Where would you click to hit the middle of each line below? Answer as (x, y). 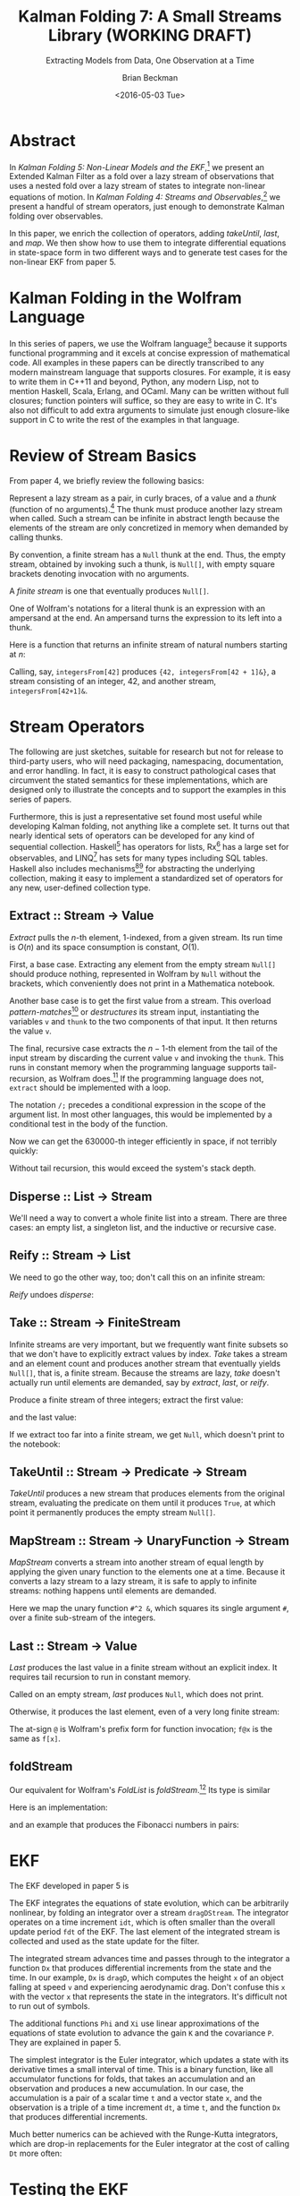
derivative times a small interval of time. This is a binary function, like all (142, 2069)
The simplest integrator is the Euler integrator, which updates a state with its (149, 2059)
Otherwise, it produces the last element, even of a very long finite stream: (144, 1711)
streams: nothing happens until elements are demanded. (113, 1591)
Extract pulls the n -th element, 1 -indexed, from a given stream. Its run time (146, 937)
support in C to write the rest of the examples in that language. (125, 419)
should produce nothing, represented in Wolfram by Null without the (135, 974)
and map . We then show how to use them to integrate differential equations (148, 243)
